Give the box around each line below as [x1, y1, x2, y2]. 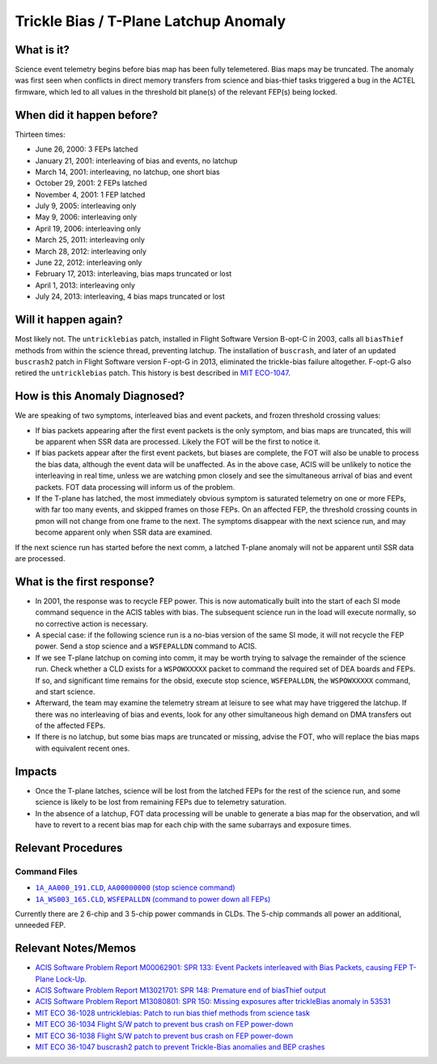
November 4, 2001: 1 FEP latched [35, 189, 146, 199]
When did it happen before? [15, 108, 159, 121]
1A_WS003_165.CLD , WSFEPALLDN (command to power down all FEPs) [35, 894, 271, 904]
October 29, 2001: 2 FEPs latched [35, 178, 147, 188]
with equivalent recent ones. [35, 743, 130, 753]
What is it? [15, 43, 70, 57]
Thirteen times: [15, 130, 66, 139]
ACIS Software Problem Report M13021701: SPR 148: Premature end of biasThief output [35, 985, 327, 995]
